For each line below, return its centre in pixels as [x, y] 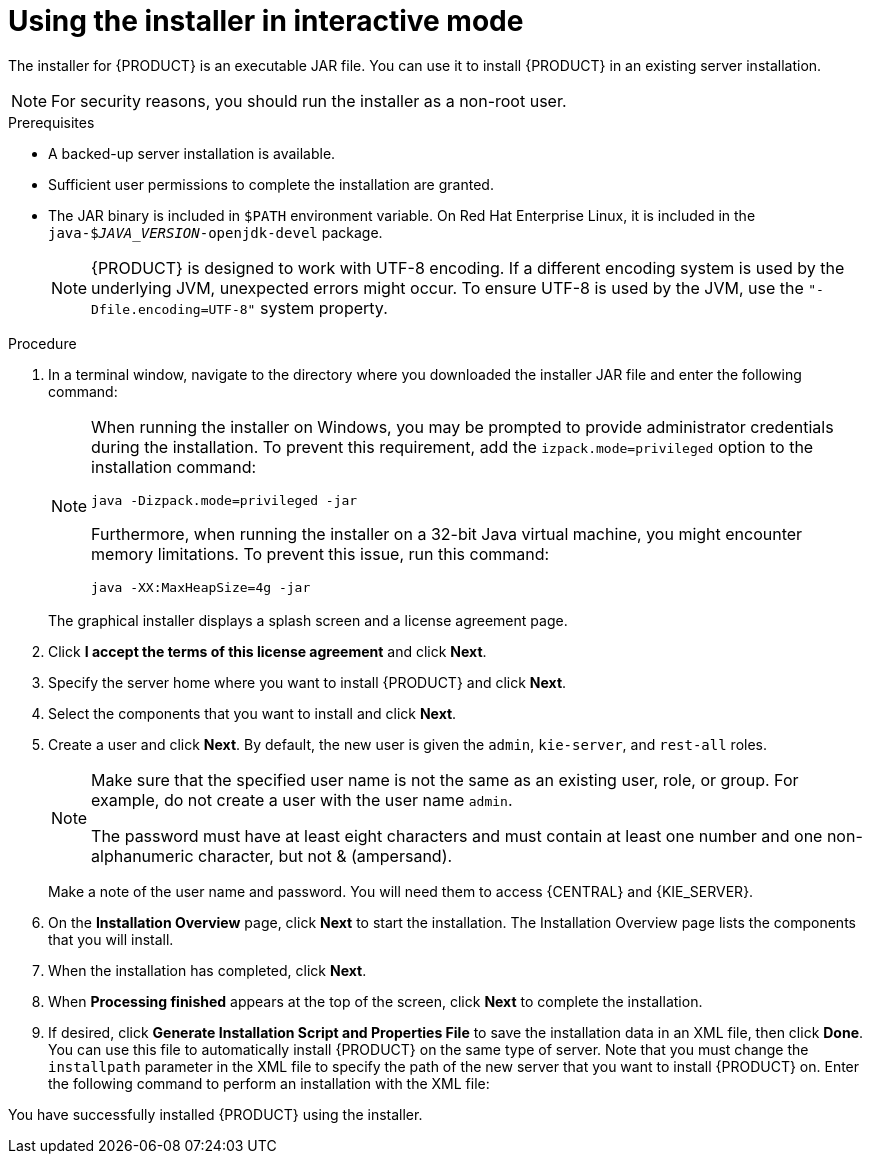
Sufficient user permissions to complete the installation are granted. [271, 184]
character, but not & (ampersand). [325, 855]
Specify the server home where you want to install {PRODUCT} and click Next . [307, 682]
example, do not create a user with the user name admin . [302, 799]
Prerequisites [51, 122]
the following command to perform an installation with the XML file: [269, 1083]
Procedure [42, 343]
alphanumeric [142, 855]
